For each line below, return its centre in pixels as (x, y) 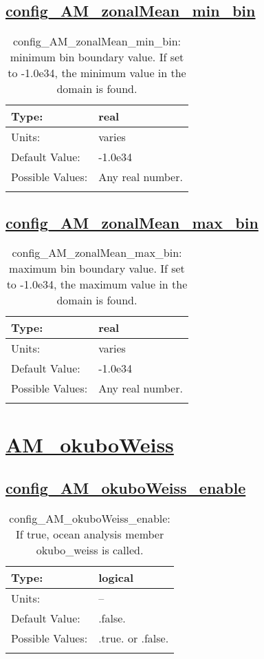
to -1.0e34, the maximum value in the (97, 284)
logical (116, 577)
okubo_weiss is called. (90, 550)
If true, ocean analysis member (90, 534)
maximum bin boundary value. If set (97, 269)
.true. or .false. (134, 638)
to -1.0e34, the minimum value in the (97, 73)
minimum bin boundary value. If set (97, 57)
